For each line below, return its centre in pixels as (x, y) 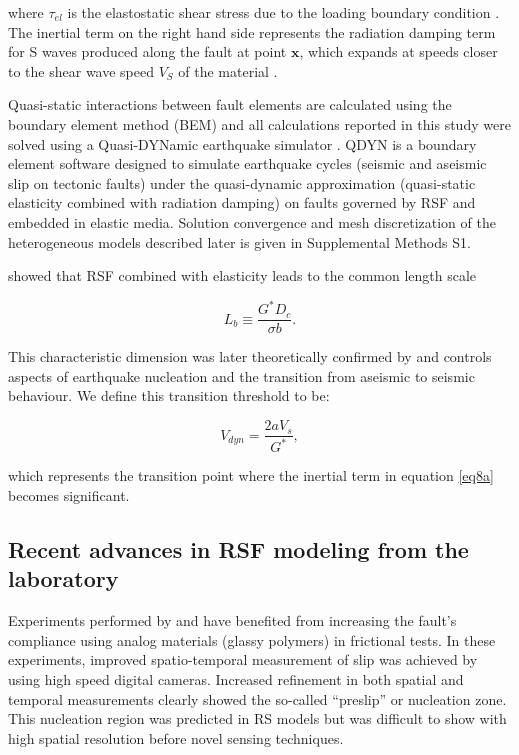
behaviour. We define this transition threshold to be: (169, 395)
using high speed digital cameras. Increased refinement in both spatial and (236, 679)
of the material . (228, 70)
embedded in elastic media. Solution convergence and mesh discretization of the (252, 221)
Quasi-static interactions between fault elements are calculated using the (230, 104)
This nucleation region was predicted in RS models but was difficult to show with (257, 718)
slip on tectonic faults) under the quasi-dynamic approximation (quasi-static (242, 182)
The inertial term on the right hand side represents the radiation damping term (252, 31)
